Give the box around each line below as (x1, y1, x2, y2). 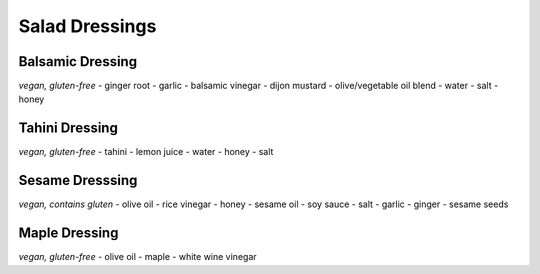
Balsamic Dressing (18, 53, 138, 70)
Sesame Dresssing (18, 172, 138, 189)
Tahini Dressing (18, 120, 119, 137)
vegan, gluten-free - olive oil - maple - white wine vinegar (18, 251, 257, 263)
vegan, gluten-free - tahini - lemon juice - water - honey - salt (18, 146, 274, 158)
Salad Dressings (18, 15, 157, 37)
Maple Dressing (18, 225, 119, 242)
